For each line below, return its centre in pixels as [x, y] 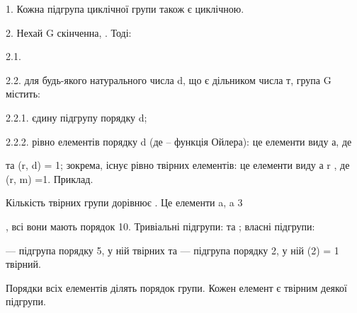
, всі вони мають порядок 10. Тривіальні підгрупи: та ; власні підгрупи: [160, 226]
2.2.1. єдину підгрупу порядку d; [76, 117]
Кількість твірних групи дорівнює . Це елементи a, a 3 [124, 202]
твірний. [23, 264]
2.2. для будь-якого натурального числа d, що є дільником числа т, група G [169, 79]
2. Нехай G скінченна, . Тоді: [69, 32]
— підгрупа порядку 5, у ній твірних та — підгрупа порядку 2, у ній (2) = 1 [172, 250]
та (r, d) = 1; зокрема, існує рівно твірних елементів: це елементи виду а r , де [178, 165]
